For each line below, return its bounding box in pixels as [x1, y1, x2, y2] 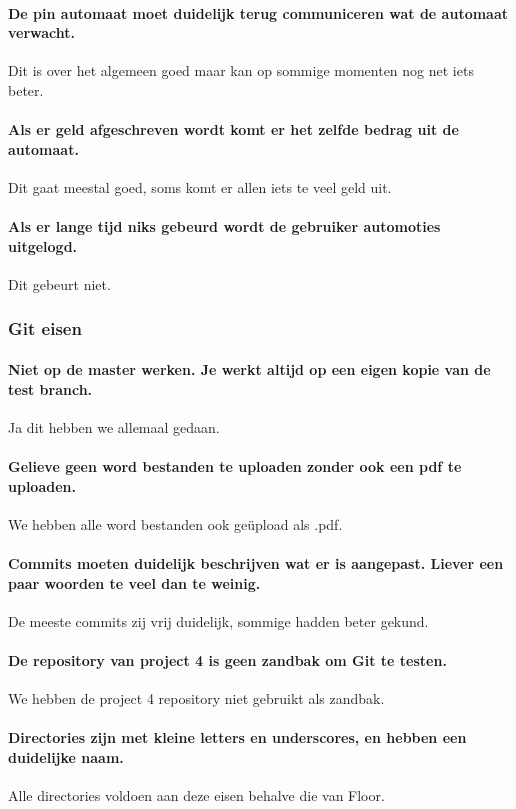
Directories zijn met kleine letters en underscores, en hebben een [8, 727, 467, 748]
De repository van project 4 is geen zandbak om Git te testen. [8, 649, 447, 670]
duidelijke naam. [8, 746, 124, 767]
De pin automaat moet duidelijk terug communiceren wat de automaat [8, 2, 509, 23]
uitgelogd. [8, 235, 78, 256]
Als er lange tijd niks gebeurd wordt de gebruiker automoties [8, 216, 441, 237]
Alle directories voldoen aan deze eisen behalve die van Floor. [8, 785, 385, 806]
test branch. [8, 378, 93, 399]
